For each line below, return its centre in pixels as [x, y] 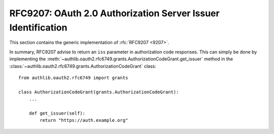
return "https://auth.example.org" [84, 120]
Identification [38, 27]
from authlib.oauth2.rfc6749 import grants [73, 78]
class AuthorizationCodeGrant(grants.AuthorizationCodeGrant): [99, 92]
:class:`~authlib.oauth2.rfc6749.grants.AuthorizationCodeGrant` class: [83, 66]
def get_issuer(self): [57, 113]
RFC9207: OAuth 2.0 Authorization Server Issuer [115, 13]
